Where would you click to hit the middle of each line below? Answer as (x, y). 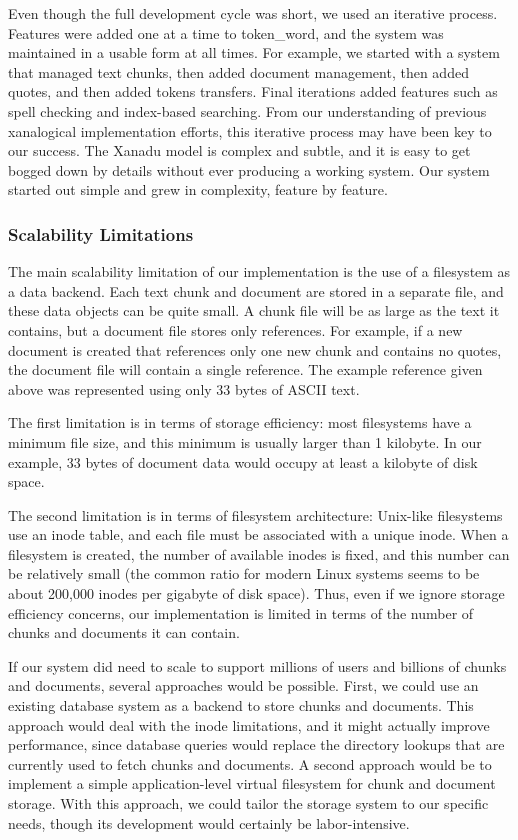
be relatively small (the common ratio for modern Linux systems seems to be (244, 573)
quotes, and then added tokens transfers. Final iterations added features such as (253, 91)
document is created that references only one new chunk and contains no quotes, (255, 349)
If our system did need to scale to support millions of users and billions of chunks (257, 665)
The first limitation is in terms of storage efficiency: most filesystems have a (240, 422)
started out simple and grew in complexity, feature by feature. (198, 189)
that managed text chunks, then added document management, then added (238, 71)
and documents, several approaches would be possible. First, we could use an (243, 685)
